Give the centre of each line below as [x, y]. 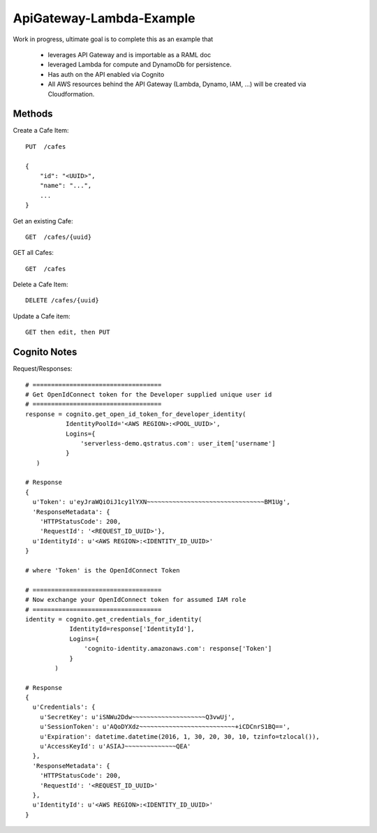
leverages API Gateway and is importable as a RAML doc [130, 54]
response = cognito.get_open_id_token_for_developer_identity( [136, 414]
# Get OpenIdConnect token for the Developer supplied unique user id [149, 394]
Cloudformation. [71, 94]
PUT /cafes [46, 146]
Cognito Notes [45, 352]
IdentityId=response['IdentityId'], [132, 629]
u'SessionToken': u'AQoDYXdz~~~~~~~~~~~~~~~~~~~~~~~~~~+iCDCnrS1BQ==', [165, 727]
